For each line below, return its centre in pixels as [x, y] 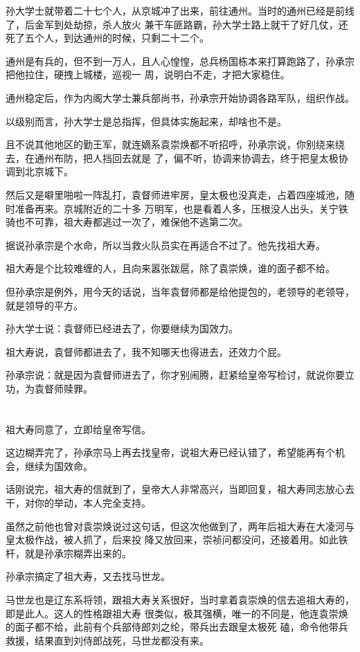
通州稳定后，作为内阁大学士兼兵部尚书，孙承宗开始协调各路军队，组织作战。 [180, 97]
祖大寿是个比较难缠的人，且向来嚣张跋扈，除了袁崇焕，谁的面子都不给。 [170, 268]
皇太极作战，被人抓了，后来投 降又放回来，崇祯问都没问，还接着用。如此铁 [177, 540]
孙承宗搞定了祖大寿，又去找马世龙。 [88, 576]
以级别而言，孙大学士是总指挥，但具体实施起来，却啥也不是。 [146, 121]
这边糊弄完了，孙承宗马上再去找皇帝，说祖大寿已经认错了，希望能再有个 [170, 452]
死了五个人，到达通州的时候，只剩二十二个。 [107, 38]
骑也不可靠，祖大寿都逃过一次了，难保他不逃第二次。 [127, 222]
